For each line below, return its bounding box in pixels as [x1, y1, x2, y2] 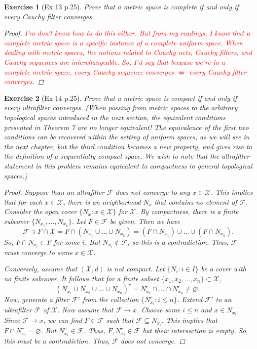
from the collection [82, 294, 139, 305]
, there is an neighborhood [63, 196, 141, 207]
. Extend [177, 294, 203, 305]
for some [53, 236, 80, 247]
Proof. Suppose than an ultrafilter [4, 187, 105, 197]
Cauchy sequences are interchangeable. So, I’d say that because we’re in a [4, 56, 225, 67]
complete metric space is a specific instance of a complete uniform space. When [4, 37, 243, 47]
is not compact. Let [107, 263, 165, 274]
